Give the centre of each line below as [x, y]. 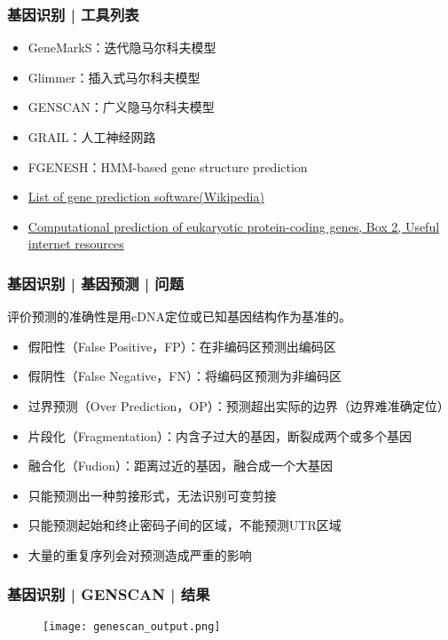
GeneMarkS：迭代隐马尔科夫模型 [122, 47]
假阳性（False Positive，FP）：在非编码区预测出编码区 [182, 346]
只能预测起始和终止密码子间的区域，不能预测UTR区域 [185, 525]
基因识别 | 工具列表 [73, 14]
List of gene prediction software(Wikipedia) [146, 197]
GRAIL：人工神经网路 [92, 137]
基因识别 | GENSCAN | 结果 [109, 594]
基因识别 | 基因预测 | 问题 [96, 283]
